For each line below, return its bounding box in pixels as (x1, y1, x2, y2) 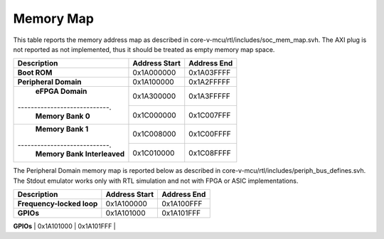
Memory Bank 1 (35, 124, 89, 134)
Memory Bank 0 (35, 111, 90, 121)
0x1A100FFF (161, 199, 203, 209)
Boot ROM (17, 68, 53, 78)
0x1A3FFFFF (188, 91, 231, 101)
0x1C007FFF (188, 110, 231, 120)
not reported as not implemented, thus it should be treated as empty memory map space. (13, 45, 275, 53)
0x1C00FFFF (188, 129, 231, 139)
